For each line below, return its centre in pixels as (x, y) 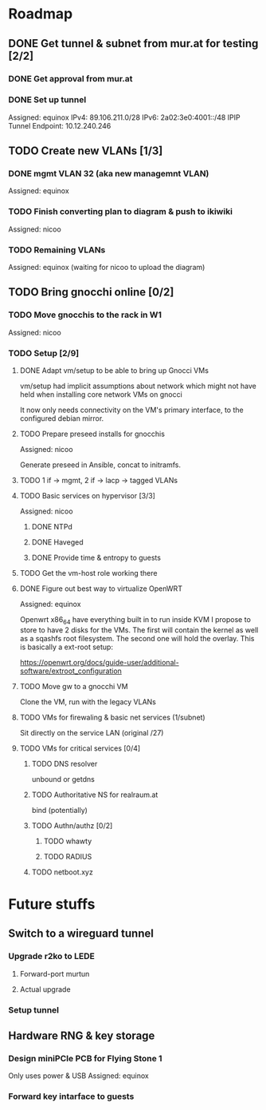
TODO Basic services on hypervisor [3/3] (87, 496)
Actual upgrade (45, 989)
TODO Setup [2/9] (44, 353)
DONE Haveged (57, 542)
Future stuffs (52, 904)
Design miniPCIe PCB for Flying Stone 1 (85, 1058)
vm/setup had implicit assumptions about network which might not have (138, 386)
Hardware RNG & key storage (82, 1036)
